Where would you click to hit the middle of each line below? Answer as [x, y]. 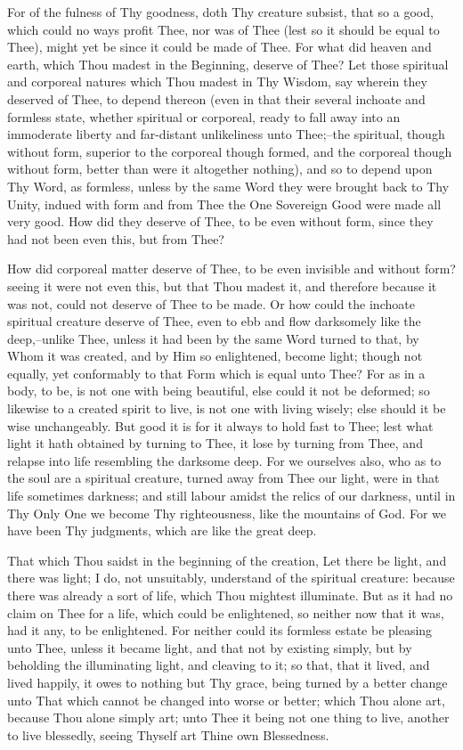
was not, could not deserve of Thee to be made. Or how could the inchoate [211, 303]
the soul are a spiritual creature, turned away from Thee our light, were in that [223, 478]
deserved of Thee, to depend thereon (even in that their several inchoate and [216, 98]
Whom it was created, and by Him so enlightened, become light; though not [215, 356]
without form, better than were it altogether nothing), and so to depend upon [220, 169]
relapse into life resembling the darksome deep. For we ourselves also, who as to [224, 460]
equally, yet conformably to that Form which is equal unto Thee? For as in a [216, 373]
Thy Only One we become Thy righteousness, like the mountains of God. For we [227, 513]
